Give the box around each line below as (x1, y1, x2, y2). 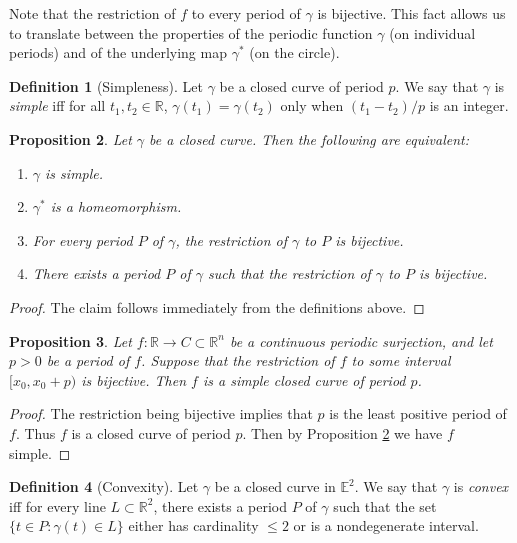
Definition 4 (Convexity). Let (9, 476, 199, 497)
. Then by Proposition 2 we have (242, 422, 443, 443)
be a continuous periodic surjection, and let (229, 330, 493, 351)
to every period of (191, 3, 301, 23)
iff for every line (9, 495, 106, 516)
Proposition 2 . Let (9, 128, 132, 149)
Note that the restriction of (9, 3, 176, 23)
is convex (453, 476, 509, 497)
